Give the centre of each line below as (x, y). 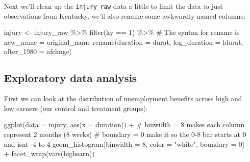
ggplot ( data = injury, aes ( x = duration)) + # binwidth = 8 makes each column (124, 124)
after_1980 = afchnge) (38, 51)
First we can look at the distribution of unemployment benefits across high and (123, 98)
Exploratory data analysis (71, 78)
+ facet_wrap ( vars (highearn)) (49, 153)
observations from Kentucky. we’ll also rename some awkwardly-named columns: (125, 15)
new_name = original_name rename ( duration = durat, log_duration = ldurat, (124, 41)
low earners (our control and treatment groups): (76, 108)
